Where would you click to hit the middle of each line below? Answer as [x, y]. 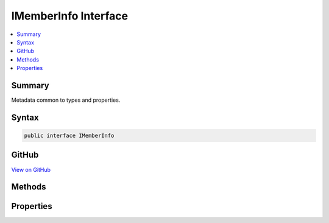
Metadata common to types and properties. [66, 100]
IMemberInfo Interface [69, 16]
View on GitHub [31, 169]
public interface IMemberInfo [69, 136]
